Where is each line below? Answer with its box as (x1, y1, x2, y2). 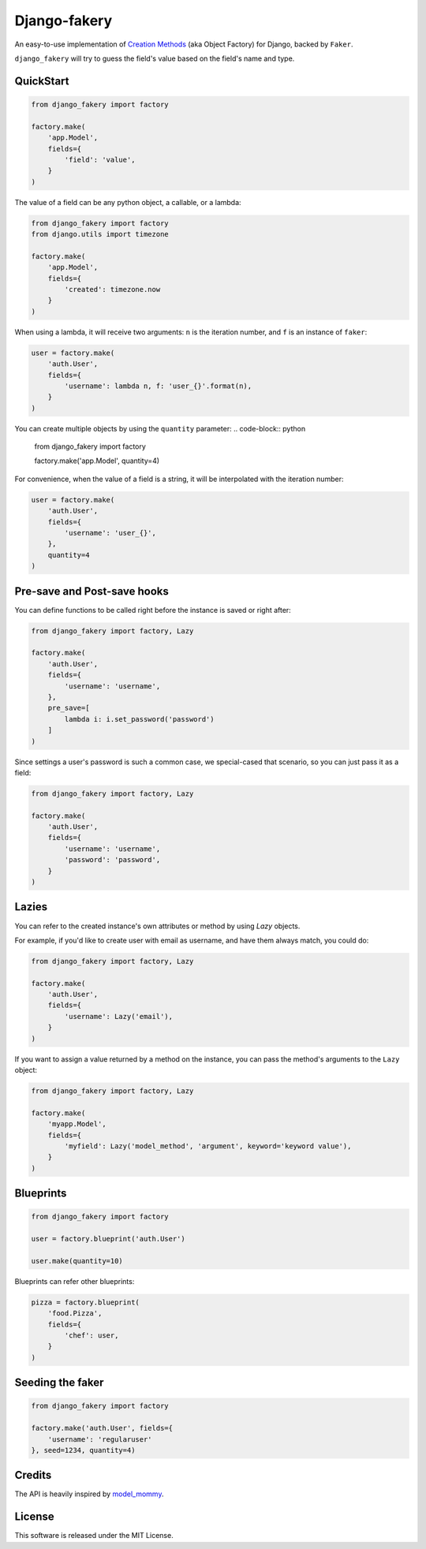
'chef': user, (64, 1331, 119, 1340)
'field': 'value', (64, 155, 136, 164)
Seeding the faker (14, 1376, 104, 1390)
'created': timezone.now (64, 285, 161, 293)
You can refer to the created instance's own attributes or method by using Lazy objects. (14, 921, 301, 931)
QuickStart (14, 74, 70, 88)
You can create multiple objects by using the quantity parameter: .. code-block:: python (14, 424, 306, 433)
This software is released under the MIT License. (14, 1531, 174, 1540)
